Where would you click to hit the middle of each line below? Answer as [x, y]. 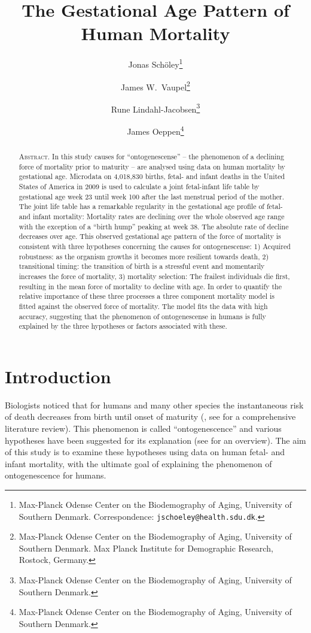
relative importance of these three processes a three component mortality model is [147, 296]
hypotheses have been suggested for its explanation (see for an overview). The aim [155, 440]
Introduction [58, 376]
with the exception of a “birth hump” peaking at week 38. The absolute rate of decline [154, 226]
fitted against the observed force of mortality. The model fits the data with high [143, 306]
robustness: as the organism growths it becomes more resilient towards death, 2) [144, 256]
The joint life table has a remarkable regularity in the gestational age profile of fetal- [151, 206]
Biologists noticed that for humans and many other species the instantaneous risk [154, 405]
